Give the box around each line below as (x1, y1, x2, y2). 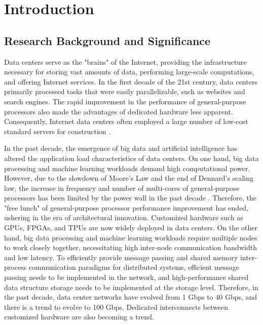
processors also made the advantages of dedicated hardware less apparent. (4, 106, 233, 116)
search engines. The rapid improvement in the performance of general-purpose (4, 96, 246, 106)
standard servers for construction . (4, 126, 111, 136)
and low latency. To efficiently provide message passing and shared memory (4, 252, 238, 262)
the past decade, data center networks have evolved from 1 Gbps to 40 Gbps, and (4, 292, 257, 302)
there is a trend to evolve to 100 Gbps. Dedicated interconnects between (4, 301, 228, 312)
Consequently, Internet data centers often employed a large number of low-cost (4, 116, 248, 127)
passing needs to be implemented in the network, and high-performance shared (4, 272, 249, 282)
